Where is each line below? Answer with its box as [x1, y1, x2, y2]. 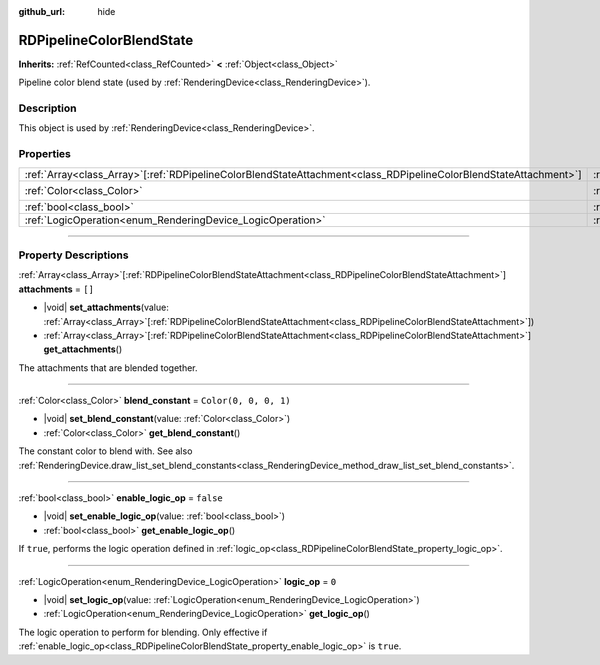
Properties [18, 147, 72, 161]
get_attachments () [43, 343, 123, 355]
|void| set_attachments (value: [43, 301, 169, 314]
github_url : [18, 6, 65, 17]
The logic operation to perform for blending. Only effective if [18, 626, 268, 638]
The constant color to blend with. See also [18, 445, 193, 457]
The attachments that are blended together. [18, 361, 199, 374]
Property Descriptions [18, 248, 129, 262]
